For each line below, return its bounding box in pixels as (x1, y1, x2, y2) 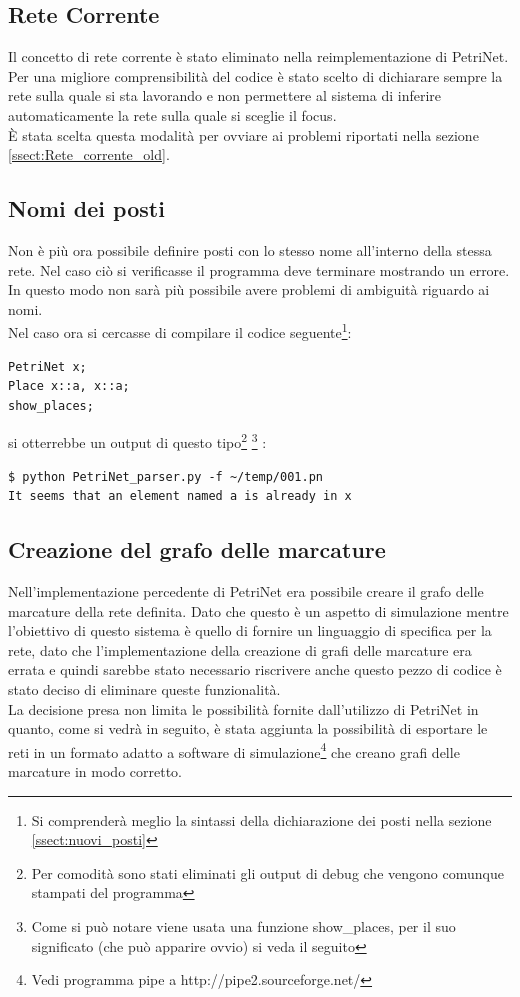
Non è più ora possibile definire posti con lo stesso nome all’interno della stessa (8, 239, 492, 260)
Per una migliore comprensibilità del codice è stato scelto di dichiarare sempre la (8, 65, 503, 86)
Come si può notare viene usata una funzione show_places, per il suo (31, 915, 456, 936)
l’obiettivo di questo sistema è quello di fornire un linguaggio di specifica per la (8, 620, 492, 641)
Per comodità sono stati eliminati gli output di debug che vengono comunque (31, 862, 504, 883)
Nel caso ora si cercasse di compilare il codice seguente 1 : (8, 319, 352, 342)
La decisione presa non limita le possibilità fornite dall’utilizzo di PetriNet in (8, 698, 479, 719)
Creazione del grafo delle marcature (8, 534, 386, 565)
